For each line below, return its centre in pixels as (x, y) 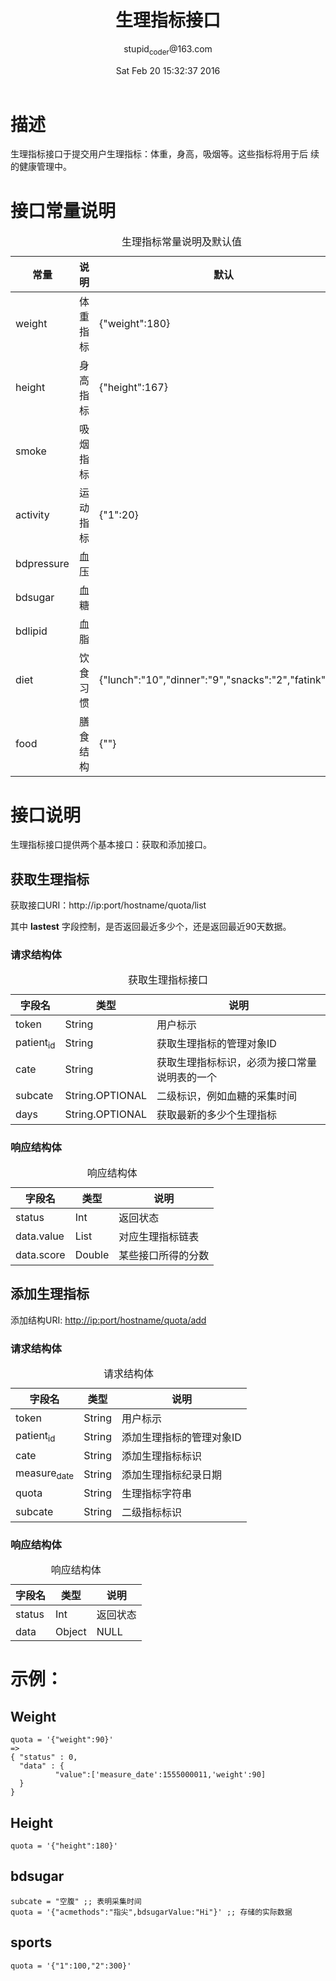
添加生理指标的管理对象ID (181, 1437)
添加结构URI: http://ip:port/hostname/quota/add (108, 1320)
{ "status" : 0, (44, 1757)
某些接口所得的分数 (164, 1255)
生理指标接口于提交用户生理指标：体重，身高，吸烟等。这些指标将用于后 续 (165, 154)
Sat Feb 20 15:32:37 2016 (168, 70)
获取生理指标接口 (167, 980)
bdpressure (42, 564)
